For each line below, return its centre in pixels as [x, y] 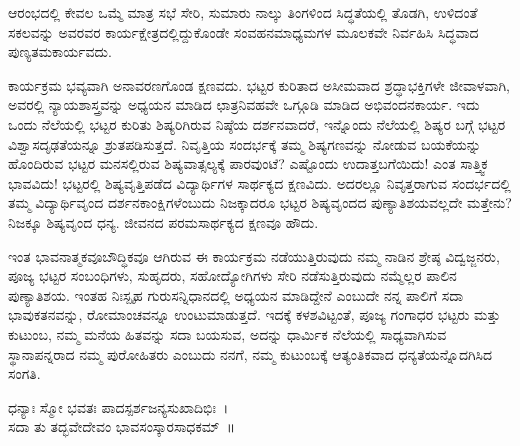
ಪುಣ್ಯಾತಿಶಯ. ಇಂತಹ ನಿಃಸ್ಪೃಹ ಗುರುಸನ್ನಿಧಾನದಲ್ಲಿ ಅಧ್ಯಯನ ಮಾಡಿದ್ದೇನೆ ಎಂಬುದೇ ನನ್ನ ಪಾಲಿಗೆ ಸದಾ [236, 294]
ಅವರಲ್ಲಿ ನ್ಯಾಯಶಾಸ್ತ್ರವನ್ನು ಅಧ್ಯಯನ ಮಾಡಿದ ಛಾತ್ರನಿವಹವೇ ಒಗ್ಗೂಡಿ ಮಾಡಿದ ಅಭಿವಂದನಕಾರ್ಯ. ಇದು [244, 104]
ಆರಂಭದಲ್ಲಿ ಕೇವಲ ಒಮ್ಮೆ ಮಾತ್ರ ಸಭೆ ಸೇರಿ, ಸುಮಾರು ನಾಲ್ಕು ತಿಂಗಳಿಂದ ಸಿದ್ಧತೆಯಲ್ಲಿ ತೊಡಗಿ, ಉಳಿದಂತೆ [243, 12]
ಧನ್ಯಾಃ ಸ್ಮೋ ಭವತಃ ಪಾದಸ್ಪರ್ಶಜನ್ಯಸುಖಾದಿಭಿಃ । [118, 406]
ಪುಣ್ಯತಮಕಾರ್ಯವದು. [60, 51]
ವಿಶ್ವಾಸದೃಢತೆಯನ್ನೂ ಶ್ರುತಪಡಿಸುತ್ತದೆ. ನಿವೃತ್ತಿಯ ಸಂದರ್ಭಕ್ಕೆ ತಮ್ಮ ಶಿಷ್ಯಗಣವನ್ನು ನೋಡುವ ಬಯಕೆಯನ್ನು [244, 143]
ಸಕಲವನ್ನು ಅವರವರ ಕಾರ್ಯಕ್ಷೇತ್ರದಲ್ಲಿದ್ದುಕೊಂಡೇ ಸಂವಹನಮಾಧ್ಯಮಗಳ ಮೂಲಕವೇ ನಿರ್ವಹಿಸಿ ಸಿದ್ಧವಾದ [243, 31]
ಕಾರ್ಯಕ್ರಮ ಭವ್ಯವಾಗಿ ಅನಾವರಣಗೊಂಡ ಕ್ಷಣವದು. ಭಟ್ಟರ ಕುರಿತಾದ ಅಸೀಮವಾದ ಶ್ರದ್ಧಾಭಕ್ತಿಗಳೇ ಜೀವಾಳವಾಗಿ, [259, 84]
